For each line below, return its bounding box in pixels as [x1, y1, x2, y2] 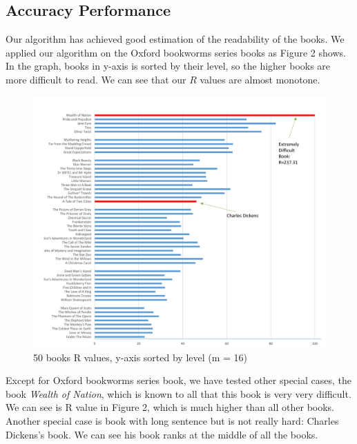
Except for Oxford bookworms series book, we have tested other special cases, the [6, 373, 351, 387]
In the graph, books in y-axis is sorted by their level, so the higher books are [6, 59, 331, 73]
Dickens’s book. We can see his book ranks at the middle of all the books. [6, 427, 318, 441]
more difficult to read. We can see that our [6, 72, 186, 86]
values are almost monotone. [200, 72, 320, 86]
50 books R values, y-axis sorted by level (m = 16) [33, 350, 248, 364]
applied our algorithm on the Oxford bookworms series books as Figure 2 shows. [6, 45, 346, 59]
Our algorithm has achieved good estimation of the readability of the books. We [6, 32, 345, 46]
